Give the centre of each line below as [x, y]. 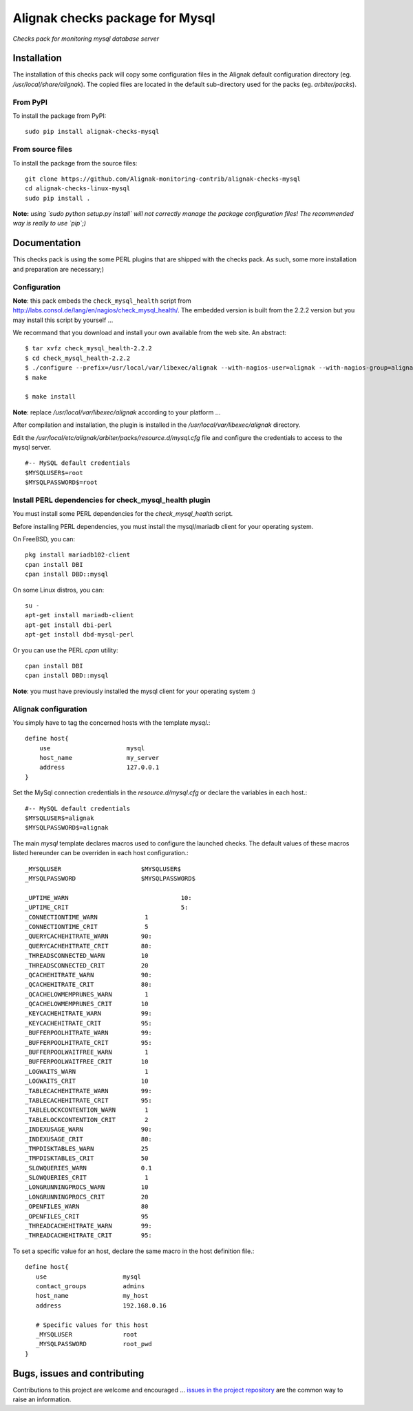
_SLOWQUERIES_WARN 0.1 [89, 1168]
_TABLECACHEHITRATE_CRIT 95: [89, 1100]
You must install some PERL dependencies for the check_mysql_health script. [123, 514]
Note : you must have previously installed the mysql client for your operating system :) [134, 691]
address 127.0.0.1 [99, 768]
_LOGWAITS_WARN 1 [87, 1071]
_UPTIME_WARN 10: [108, 898]
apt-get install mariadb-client [80, 615]
